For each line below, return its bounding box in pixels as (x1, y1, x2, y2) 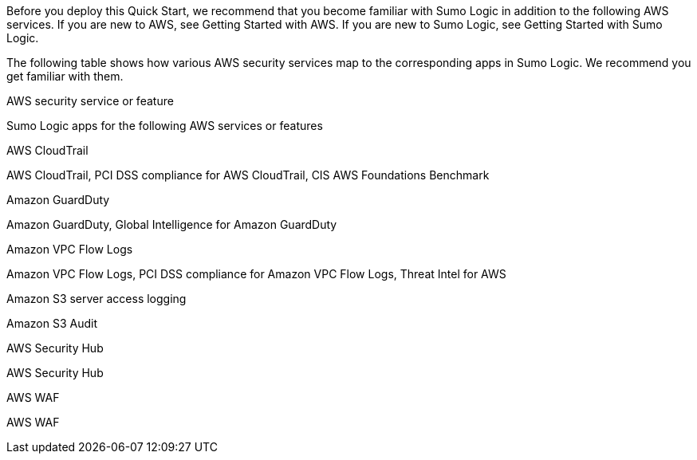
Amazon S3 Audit (6, 316, 97, 330)
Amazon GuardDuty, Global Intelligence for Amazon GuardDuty (6, 218, 337, 231)
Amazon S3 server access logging (6, 292, 187, 305)
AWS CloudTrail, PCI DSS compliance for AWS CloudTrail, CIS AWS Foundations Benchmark (6, 168, 490, 182)
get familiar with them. (6, 69, 124, 83)
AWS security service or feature (6, 94, 174, 108)
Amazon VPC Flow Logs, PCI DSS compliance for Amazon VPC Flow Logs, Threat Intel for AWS (6, 267, 506, 281)
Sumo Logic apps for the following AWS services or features (6, 119, 323, 132)
